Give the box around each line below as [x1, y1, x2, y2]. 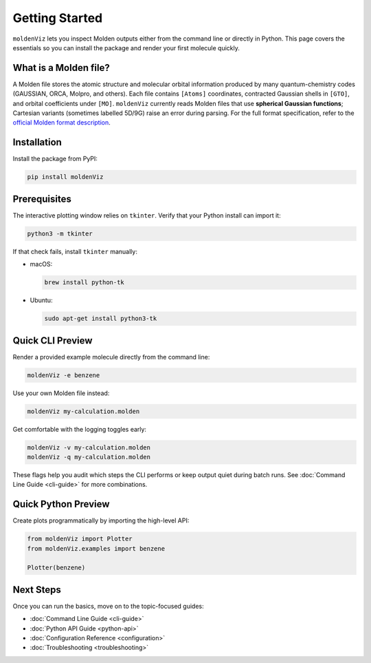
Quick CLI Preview [12, 335, 93, 346]
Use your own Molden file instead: [12, 389, 110, 397]
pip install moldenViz [27, 173, 104, 181]
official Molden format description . [12, 118, 111, 127]
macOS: [30, 260, 53, 269]
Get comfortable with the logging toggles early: [12, 425, 147, 433]
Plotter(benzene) [27, 564, 86, 571]
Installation [12, 136, 62, 148]
